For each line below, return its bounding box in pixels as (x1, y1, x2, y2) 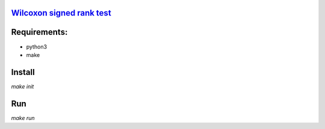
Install (11, 67, 36, 77)
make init (11, 83, 34, 90)
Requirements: (11, 27, 68, 37)
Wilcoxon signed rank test (11, 8, 111, 18)
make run (11, 114, 36, 121)
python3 (26, 43, 48, 50)
